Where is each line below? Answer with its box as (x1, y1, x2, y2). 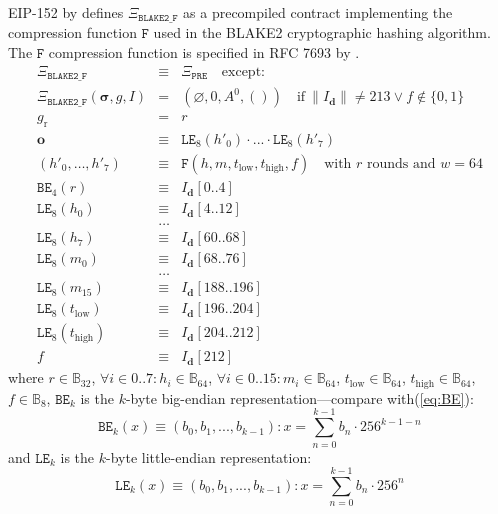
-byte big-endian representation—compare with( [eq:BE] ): (125, 387, 474, 408)
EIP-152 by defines (8, 2, 124, 22)
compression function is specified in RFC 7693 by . (48, 42, 360, 63)
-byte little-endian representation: (105, 446, 312, 467)
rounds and (367, 157, 436, 172)
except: (221, 64, 265, 79)
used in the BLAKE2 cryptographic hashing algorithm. (153, 22, 491, 43)
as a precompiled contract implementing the (183, 2, 453, 22)
